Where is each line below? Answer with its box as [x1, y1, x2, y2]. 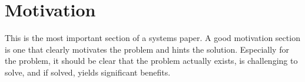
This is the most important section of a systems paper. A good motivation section [5, 32, 300, 44]
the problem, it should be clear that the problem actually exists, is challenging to [5, 54, 298, 67]
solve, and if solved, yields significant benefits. [5, 66, 171, 78]
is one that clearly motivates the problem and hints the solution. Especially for [5, 43, 289, 55]
